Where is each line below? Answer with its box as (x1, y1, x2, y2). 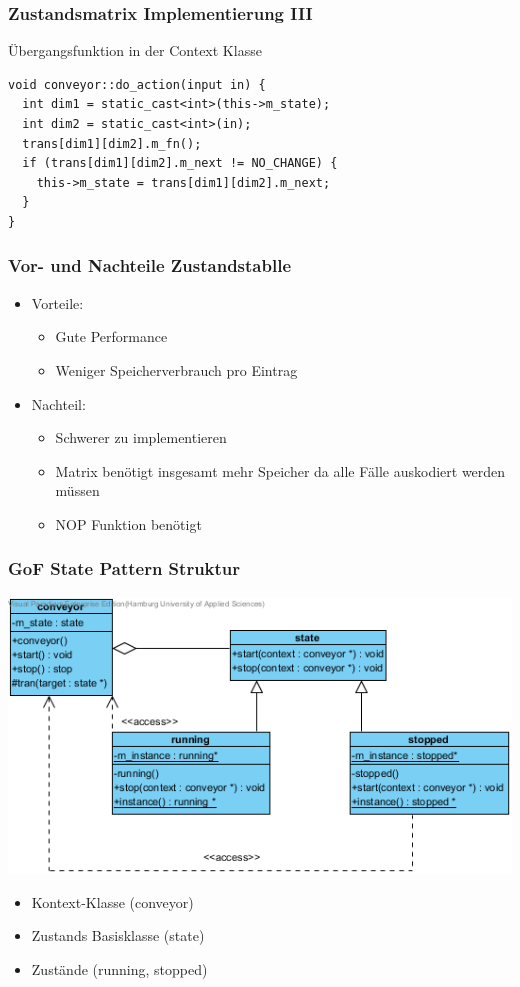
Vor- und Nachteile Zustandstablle (8, 253, 291, 278)
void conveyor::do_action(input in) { (8, 77, 266, 92)
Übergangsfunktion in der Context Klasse (8, 40, 262, 61)
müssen (55, 480, 100, 501)
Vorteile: (31, 292, 84, 313)
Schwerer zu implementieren (55, 427, 227, 448)
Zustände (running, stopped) (31, 959, 208, 979)
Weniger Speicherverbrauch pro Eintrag (55, 359, 298, 380)
